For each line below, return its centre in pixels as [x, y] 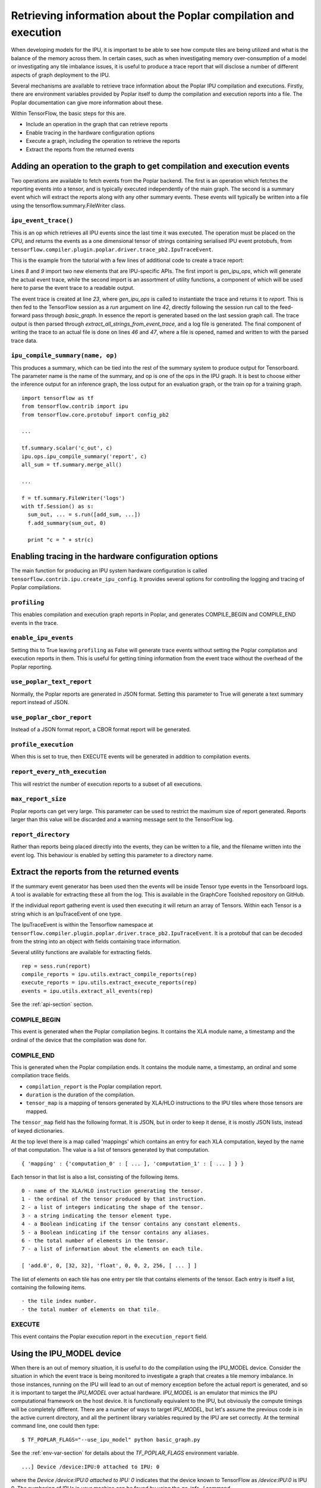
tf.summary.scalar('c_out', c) [67, 448]
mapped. [37, 1111]
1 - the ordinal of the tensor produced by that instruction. [114, 1199]
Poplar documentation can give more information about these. [87, 102]
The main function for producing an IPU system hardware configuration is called [109, 571]
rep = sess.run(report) [56, 966]
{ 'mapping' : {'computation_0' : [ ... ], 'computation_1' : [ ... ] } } [133, 1163]
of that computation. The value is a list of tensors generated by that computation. [110, 1150]
